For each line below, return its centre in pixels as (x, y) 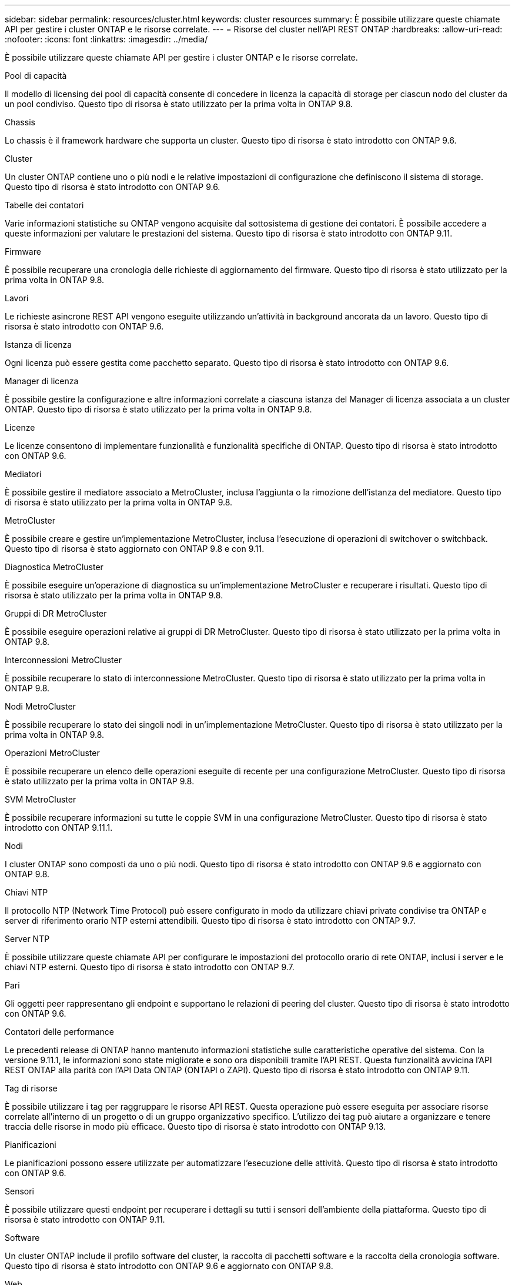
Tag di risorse (31, 1088)
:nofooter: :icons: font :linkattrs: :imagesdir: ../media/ (106, 39)
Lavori (17, 298)
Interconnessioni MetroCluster (63, 660)
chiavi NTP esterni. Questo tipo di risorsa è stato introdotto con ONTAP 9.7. (150, 967)
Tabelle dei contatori (44, 205)
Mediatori (23, 474)
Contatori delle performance (60, 1032)
